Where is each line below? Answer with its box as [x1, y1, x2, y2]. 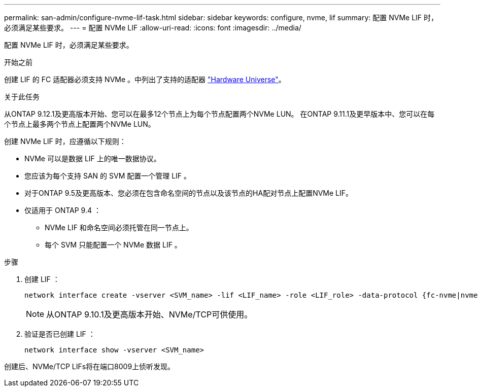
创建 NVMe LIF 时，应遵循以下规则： [4, 137, 126, 146]
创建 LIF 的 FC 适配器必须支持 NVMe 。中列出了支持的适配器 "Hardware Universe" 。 [4, 75, 286, 84]
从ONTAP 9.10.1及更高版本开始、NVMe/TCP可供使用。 [46, 309, 253, 319]
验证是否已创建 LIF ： [24, 330, 95, 338]
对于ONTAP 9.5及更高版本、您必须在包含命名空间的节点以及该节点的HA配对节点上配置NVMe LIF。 [24, 189, 353, 197]
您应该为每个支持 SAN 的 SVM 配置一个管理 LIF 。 [24, 171, 191, 180]
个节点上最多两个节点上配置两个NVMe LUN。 [4, 120, 155, 128]
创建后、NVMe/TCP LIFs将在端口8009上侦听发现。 [4, 362, 175, 371]
